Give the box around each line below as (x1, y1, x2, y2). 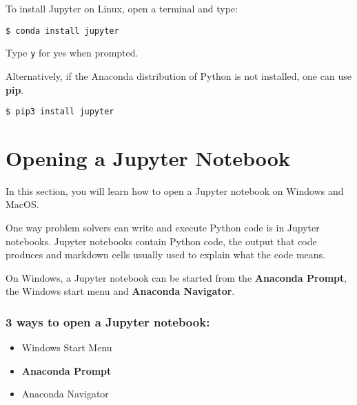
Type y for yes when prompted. (6, 45, 139, 60)
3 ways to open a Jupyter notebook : (6, 313, 210, 330)
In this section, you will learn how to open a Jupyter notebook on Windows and (6, 183, 344, 198)
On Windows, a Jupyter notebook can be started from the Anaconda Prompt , (6, 270, 347, 284)
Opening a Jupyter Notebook (6, 143, 290, 172)
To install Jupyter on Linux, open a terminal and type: (6, 1, 238, 15)
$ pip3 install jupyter (6, 107, 114, 117)
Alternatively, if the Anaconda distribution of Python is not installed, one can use (6, 68, 351, 83)
